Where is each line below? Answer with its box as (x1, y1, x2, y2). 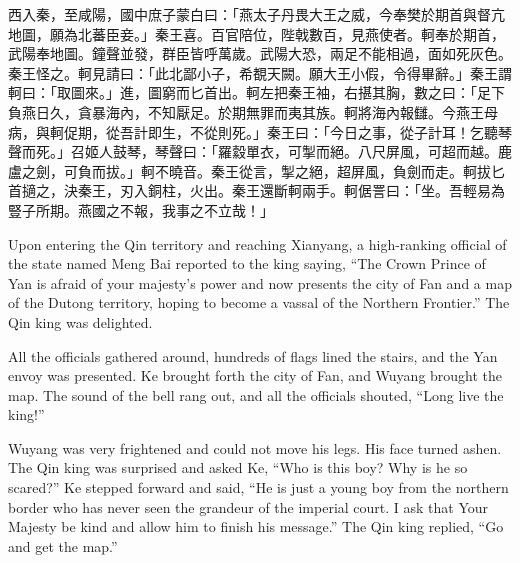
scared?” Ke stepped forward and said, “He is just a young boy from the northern (8, 477, 509, 498)
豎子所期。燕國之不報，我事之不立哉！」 (8, 199, 274, 220)
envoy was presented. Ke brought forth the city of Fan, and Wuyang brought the (8, 365, 503, 386)
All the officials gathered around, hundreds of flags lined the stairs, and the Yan (8, 345, 498, 366)
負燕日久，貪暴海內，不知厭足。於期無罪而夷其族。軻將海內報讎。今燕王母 (8, 101, 498, 122)
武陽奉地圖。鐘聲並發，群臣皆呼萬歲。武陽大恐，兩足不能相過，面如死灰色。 (8, 43, 512, 64)
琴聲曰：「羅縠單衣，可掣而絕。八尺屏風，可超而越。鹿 (154, 141, 512, 162)
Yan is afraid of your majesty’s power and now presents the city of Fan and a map (8, 272, 512, 293)
